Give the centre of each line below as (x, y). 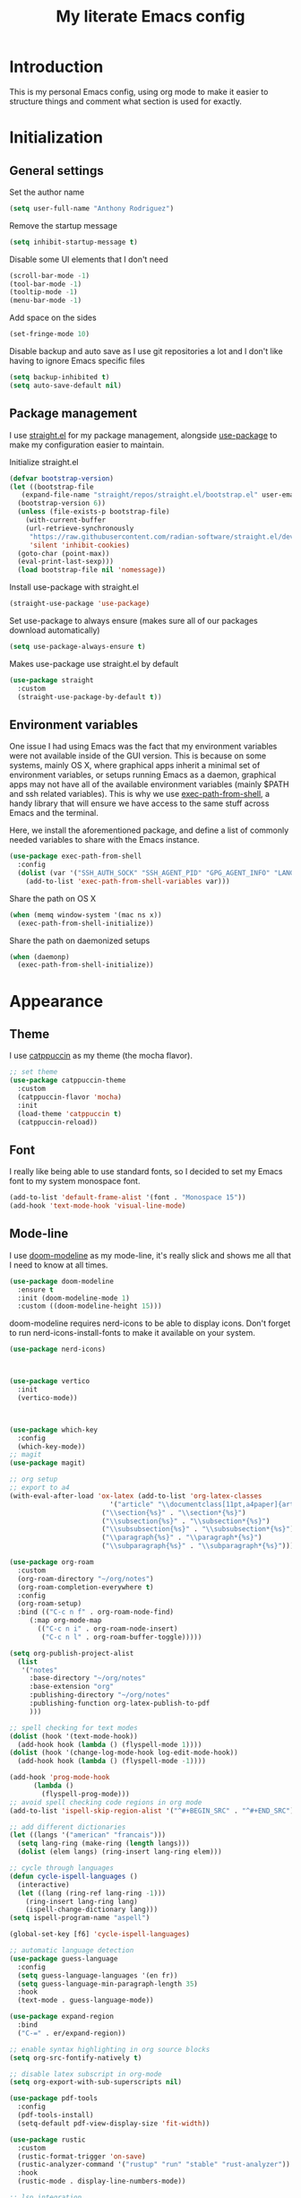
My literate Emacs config (150, 17)
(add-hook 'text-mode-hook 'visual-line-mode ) (98, 1206)
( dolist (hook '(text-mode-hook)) (74, 1736)
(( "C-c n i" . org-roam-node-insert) (107, 1629)
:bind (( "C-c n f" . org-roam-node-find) (96, 1612)
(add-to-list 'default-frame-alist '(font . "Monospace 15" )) (128, 1198)
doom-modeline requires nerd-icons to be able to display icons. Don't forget (150, 1323)
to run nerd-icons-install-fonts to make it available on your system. (132, 1333)
